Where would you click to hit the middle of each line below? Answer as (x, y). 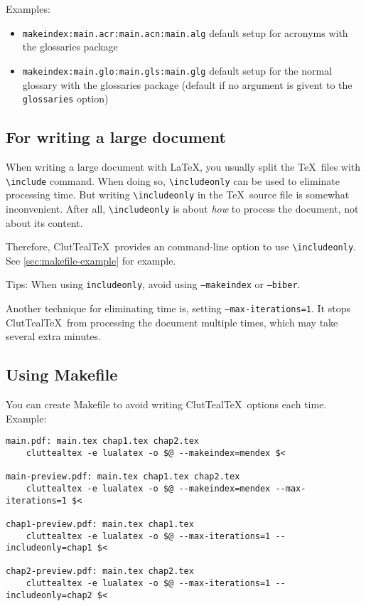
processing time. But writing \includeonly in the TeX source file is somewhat (178, 195)
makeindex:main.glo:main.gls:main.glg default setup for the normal (177, 70)
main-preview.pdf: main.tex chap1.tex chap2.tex (123, 477)
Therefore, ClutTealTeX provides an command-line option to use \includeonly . (181, 246)
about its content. (44, 222)
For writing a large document (116, 137)
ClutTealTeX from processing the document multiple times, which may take (172, 322)
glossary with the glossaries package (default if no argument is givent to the (187, 84)
